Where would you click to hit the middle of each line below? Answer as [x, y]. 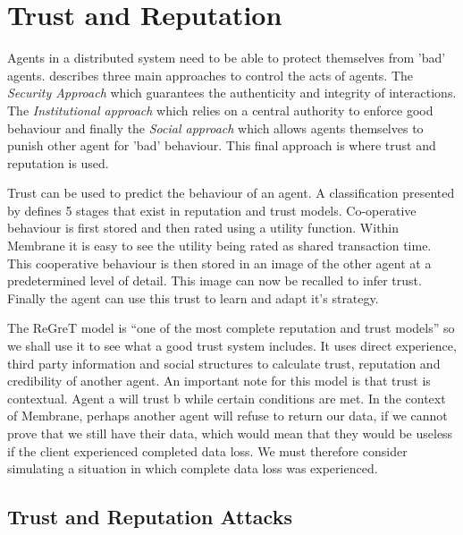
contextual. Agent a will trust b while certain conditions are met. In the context [227, 398]
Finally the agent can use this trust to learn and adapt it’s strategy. [193, 297]
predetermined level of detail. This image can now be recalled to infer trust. [215, 280]
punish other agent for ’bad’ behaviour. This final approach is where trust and [222, 145]
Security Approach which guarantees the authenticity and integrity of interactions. [232, 93]
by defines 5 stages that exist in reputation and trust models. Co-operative [212, 210]
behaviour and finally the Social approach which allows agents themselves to [215, 127]
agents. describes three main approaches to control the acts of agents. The [210, 75]
